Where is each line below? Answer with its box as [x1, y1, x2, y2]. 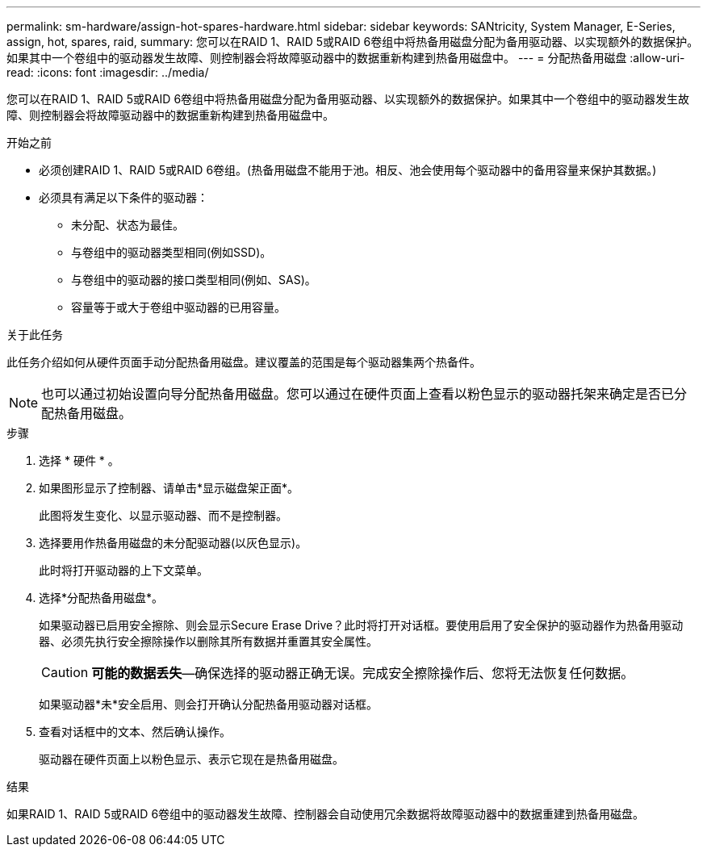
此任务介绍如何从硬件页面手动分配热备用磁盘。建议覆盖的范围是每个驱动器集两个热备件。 [6, 355, 481, 369]
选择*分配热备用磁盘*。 [39, 591, 164, 604]
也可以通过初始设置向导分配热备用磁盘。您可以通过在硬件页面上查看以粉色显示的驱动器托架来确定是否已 [41, 386, 675, 402]
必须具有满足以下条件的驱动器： [39, 190, 208, 204]
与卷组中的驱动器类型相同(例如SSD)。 [71, 245, 272, 259]
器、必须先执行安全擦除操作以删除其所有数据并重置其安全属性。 [39, 634, 378, 648]
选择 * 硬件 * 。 [39, 454, 119, 467]
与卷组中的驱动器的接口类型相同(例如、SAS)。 [71, 273, 316, 286]
